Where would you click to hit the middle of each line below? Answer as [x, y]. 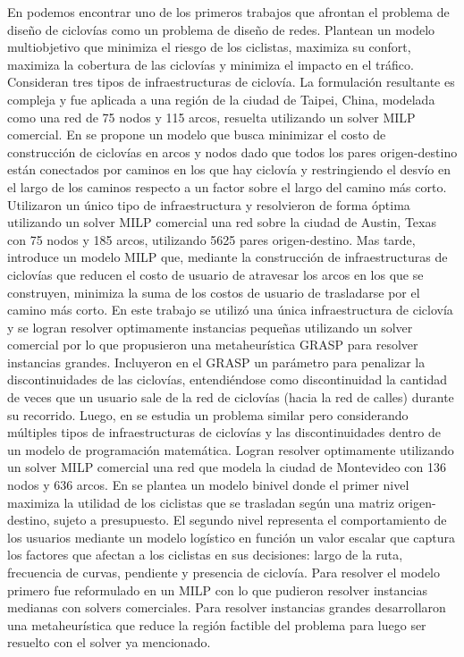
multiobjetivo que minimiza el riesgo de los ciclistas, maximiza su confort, [209, 47]
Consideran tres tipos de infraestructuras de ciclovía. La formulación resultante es [231, 82]
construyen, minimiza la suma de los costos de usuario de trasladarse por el [214, 292]
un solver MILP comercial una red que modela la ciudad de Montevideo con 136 [227, 467]
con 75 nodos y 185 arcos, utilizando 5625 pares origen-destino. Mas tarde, [211, 239]
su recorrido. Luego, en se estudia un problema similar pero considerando [208, 414]
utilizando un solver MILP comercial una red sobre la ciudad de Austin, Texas [222, 222]
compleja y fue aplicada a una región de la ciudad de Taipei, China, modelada [221, 99]
